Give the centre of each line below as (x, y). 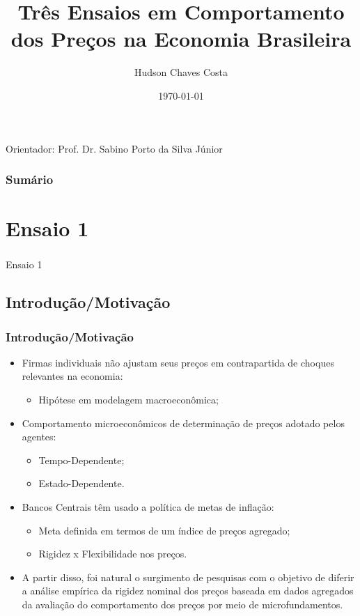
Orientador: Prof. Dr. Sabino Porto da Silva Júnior (114, 148)
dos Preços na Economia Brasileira (181, 39)
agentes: (39, 437)
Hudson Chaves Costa (181, 72)
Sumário (30, 179)
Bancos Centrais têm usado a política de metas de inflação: (148, 506)
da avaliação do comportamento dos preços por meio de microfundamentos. (182, 604)
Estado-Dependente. (81, 483)
